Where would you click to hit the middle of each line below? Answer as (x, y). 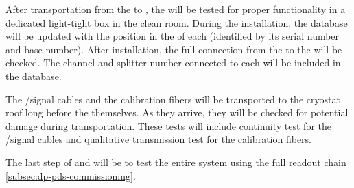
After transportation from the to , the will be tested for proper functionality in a (176, 9)
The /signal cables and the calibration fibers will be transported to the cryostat (173, 99)
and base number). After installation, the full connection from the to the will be (174, 49)
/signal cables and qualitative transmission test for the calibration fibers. (158, 139)
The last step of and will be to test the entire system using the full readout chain (176, 162)
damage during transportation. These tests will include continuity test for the (169, 125)
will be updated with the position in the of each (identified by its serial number (173, 36)
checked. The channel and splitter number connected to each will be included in (173, 63)
